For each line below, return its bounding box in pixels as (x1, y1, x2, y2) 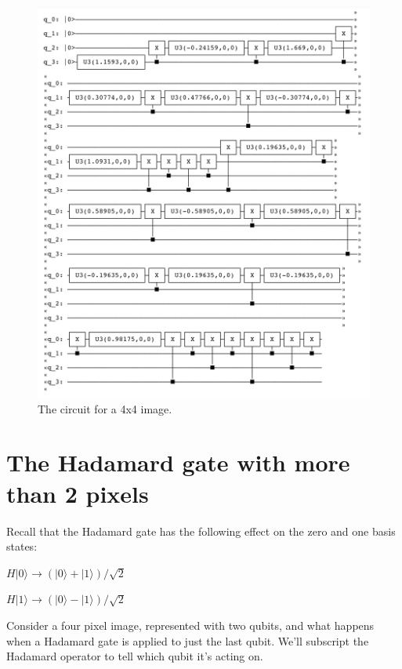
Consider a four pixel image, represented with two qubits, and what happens (6, 616, 375, 633)
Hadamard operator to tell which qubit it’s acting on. (6, 648, 263, 664)
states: (6, 538, 38, 554)
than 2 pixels (6, 477, 149, 509)
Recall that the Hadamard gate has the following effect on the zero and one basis (6, 522, 396, 539)
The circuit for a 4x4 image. (38, 400, 172, 416)
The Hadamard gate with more (6, 446, 350, 478)
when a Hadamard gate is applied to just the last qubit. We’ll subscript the (6, 632, 369, 649)
